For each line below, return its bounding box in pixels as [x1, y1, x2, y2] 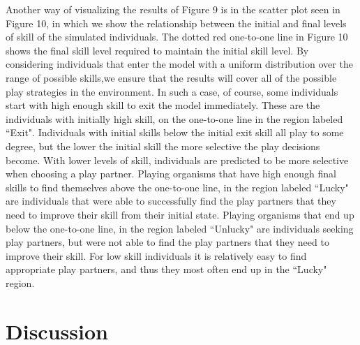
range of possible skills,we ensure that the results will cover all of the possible [6, 70, 337, 85]
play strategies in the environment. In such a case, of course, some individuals [6, 84, 338, 98]
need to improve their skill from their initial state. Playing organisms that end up [6, 207, 354, 221]
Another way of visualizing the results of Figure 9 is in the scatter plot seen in [6, 2, 340, 16]
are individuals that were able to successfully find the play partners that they [6, 193, 336, 208]
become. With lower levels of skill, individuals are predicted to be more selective [6, 152, 349, 167]
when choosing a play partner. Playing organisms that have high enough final [6, 166, 336, 181]
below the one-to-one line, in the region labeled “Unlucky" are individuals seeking [6, 221, 354, 235]
